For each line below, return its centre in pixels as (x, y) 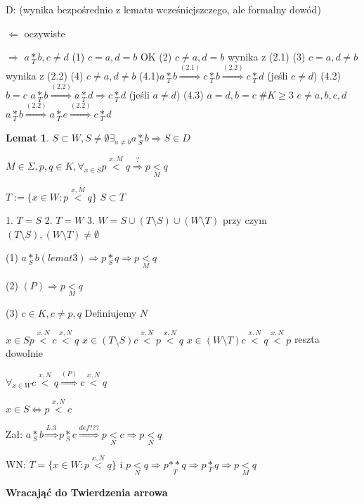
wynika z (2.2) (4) (45, 76)
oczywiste (45, 33)
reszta (307, 339)
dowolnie (24, 353)
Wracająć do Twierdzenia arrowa (87, 492)
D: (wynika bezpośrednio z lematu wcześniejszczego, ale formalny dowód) (163, 9)
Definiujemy (111, 312)
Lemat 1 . (27, 138)
